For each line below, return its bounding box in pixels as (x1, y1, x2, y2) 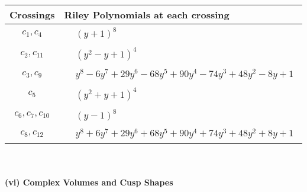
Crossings (9, 8, 55, 21)
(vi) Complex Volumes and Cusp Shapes (5, 176, 173, 188)
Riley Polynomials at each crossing (64, 8, 230, 21)
